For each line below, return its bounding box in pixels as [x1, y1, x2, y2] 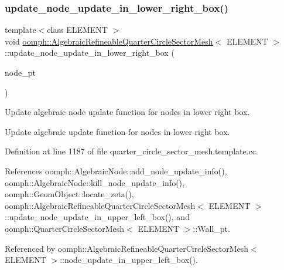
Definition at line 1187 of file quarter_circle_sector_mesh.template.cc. [5, 145, 258, 157]
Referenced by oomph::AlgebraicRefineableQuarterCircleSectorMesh [5, 242, 249, 254]
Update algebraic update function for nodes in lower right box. [5, 125, 230, 137]
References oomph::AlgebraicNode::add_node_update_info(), [5, 164, 227, 177]
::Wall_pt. [193, 222, 230, 234]
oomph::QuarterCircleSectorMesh [5, 222, 125, 234]
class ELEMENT [47, 23, 108, 36]
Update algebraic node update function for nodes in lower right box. [5, 106, 250, 118]
